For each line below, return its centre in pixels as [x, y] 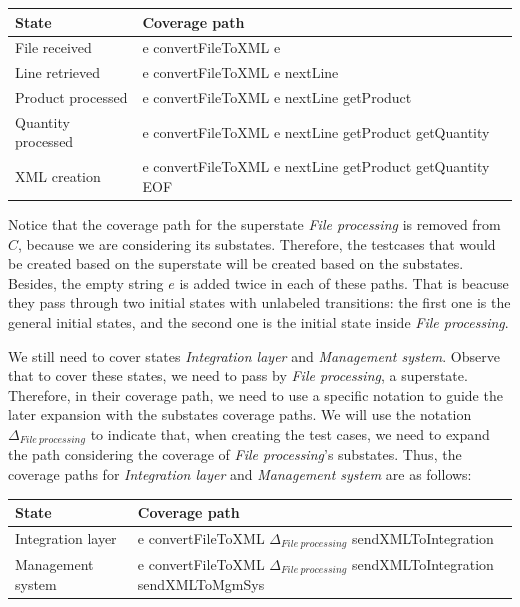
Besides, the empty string [86, 282]
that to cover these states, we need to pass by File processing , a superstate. [238, 375]
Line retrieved [58, 72]
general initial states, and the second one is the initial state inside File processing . [258, 321]
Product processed [71, 97]
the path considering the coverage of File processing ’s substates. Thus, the [235, 454]
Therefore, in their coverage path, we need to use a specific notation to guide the [255, 394]
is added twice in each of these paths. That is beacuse [344, 282]
